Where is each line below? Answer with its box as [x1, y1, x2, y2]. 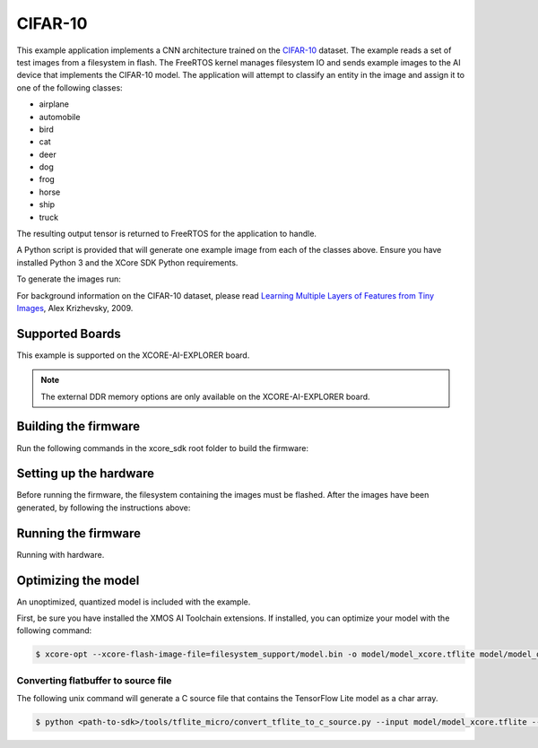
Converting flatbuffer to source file [16, 674, 172, 686]
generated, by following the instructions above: [16, 502, 191, 513]
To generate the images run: [16, 274, 121, 284]
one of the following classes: [16, 82, 123, 93]
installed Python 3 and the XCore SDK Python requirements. [16, 257, 239, 268]
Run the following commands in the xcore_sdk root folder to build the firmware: [16, 442, 309, 453]
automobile [39, 111, 81, 122]
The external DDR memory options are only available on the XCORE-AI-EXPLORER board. [40, 391, 371, 402]
